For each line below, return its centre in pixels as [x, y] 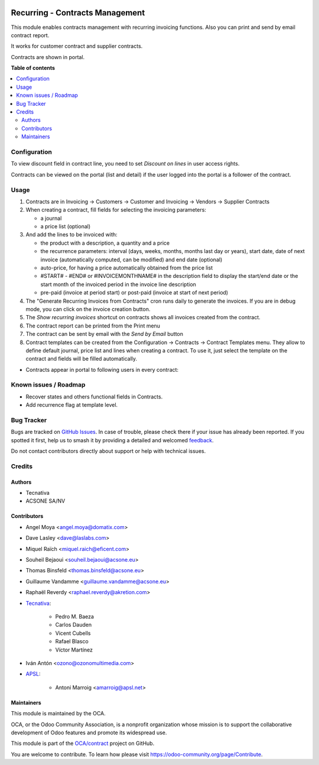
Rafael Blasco [72, 641]
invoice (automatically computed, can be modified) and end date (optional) [131, 260]
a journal [51, 218]
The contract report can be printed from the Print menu [93, 326]
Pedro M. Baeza [75, 617]
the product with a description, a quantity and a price [105, 243]
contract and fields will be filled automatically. [82, 359]
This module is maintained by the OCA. [58, 714]
